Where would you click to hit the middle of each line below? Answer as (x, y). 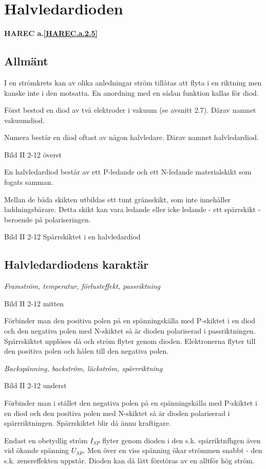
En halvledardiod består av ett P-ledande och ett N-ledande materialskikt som (128, 172)
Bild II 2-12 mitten (34, 303)
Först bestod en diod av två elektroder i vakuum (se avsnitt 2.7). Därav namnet (130, 110)
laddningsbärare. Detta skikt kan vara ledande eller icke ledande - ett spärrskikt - (132, 209)
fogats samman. (29, 182)
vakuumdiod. (24, 120)
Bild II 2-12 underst (35, 385)
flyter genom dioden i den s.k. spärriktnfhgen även (182, 440)
